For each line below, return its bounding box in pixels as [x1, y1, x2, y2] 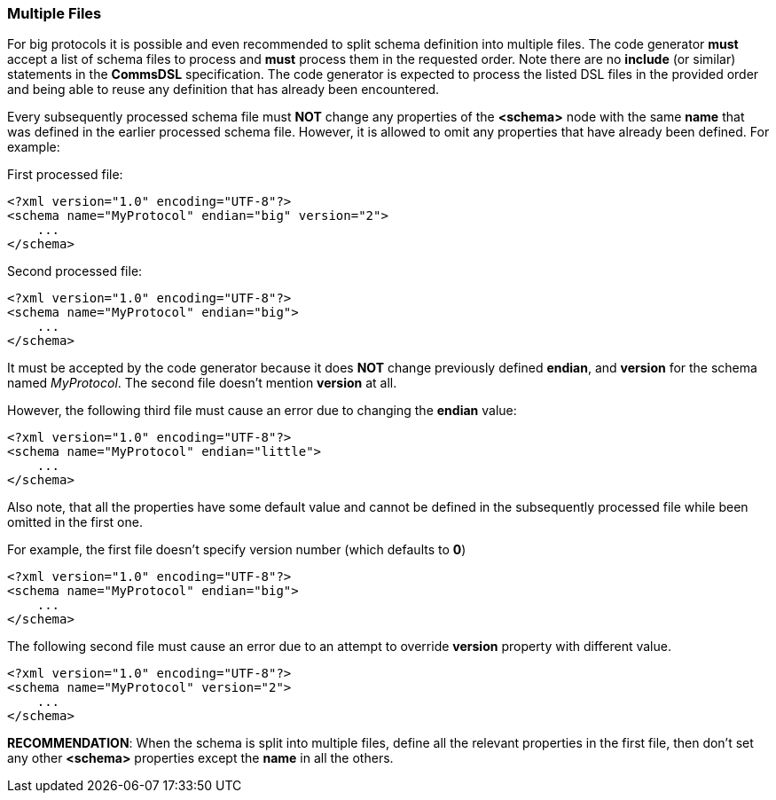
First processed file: [7, 167, 123, 183]
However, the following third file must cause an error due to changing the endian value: [7, 403, 517, 419]
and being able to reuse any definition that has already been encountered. [7, 82, 439, 98]
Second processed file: [7, 263, 143, 279]
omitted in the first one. [7, 514, 143, 530]
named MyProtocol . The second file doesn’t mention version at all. [7, 375, 397, 391]
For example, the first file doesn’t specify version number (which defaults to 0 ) [7, 542, 466, 558]
